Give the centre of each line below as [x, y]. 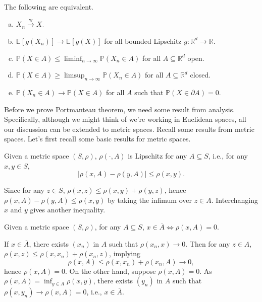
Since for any [24, 190]
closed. [200, 75]
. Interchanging [234, 200]
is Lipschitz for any [158, 155]
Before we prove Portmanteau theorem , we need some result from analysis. [120, 109]
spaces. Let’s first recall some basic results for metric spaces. [97, 139]
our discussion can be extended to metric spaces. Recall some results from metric [129, 129]
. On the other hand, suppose [111, 271]
